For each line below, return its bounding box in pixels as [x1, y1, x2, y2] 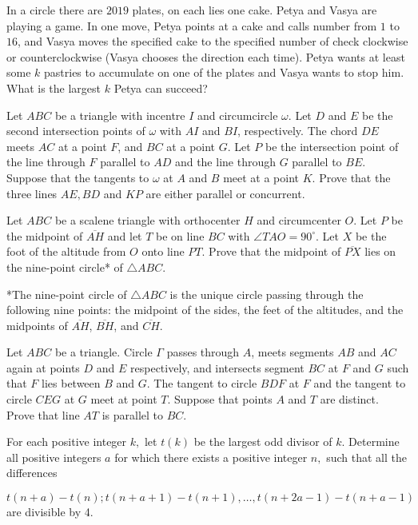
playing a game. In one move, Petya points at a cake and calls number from [6, 17, 377, 34]
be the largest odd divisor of [193, 433, 332, 450]
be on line [156, 227, 205, 244]
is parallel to [102, 406, 163, 423]
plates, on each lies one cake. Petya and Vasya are [132, 2, 377, 18]
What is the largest [6, 79, 102, 96]
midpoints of [6, 316, 68, 333]
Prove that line [6, 406, 80, 423]
